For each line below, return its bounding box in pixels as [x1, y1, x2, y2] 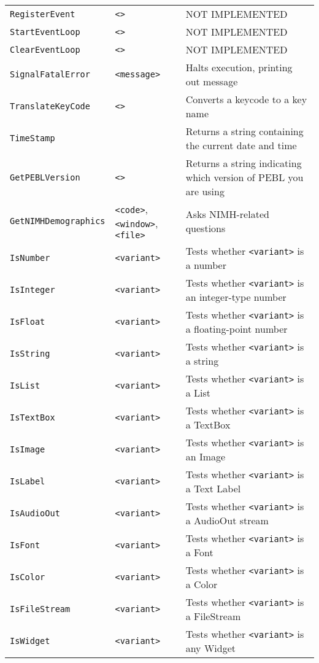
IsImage [10, 444, 45, 454]
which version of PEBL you [185, 170, 304, 184]
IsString [10, 349, 50, 359]
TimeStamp [10, 133, 55, 143]
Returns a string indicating [185, 156, 302, 170]
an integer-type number [185, 290, 286, 304]
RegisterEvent [10, 9, 75, 19]
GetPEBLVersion [10, 172, 80, 182]
